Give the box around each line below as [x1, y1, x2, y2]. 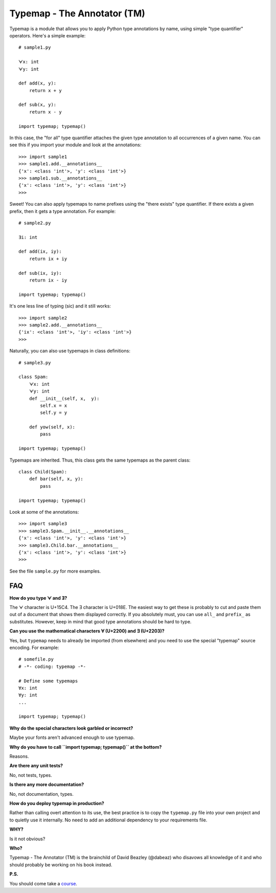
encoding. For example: [9, 644, 59, 650]
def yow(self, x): [29, 424, 76, 430]
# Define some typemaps [18, 678, 78, 684]
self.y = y [40, 410, 67, 416]
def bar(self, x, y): [29, 476, 84, 482]
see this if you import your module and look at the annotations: [9, 142, 142, 148]
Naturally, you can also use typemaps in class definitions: [9, 348, 130, 354]
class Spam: [18, 374, 49, 380]
